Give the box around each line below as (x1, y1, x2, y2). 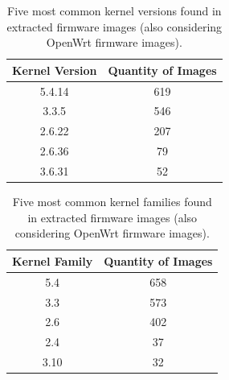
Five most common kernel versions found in (7, 2, 222, 19)
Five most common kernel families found (12, 193, 212, 210)
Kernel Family (12, 252, 93, 269)
